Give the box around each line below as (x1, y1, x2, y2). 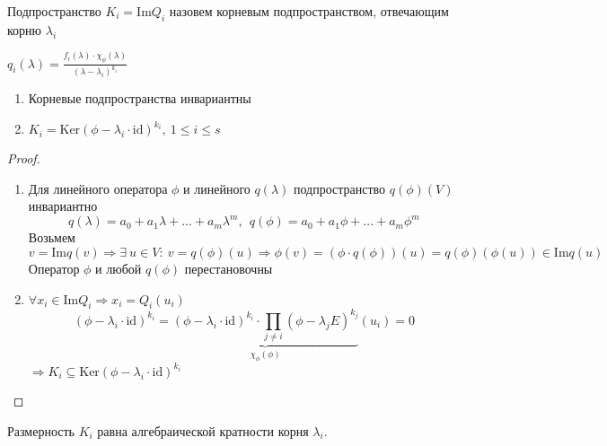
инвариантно (28, 197, 98, 215)
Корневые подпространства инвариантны (28, 89, 251, 108)
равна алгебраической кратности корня (97, 421, 309, 440)
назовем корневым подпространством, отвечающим (169, 2, 449, 20)
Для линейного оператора (28, 179, 168, 197)
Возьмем (28, 228, 75, 247)
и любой (95, 258, 142, 277)
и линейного (183, 179, 251, 197)
